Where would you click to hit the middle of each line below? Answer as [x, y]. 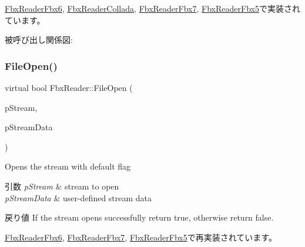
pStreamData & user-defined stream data [78, 197]
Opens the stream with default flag [68, 166]
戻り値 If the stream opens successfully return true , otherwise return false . [139, 217]
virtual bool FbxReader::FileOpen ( [69, 87]
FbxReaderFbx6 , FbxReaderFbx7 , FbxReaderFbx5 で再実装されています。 [141, 237]
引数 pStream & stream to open [62, 186]
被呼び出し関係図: [39, 40]
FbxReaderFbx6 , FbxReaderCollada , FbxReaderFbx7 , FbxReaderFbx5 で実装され [152, 8]
